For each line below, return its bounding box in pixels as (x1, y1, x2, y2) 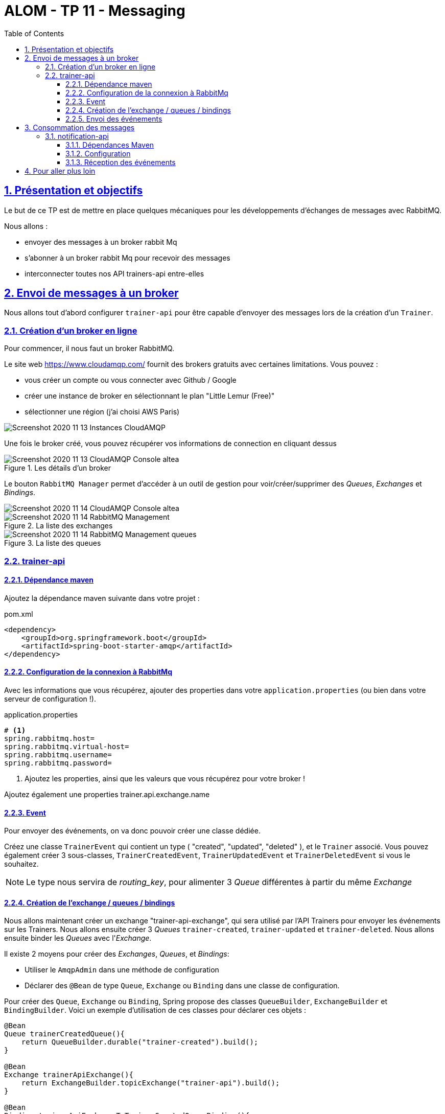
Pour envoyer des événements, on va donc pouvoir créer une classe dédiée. (4, 826, 261, 835)
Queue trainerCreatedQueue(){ (4, 1030, 125, 1038)
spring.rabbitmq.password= (4, 759, 112, 767)
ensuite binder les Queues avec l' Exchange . (4, 934, 152, 943)
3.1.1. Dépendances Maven (65, 140, 154, 149)
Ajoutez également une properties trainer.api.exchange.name (4, 790, 210, 799)
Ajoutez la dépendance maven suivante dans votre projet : (4, 593, 200, 602)
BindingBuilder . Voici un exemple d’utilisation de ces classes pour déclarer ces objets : (4, 1006, 307, 1015)
